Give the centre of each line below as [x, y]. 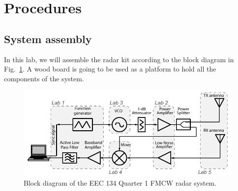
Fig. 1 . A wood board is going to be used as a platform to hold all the [110, 69]
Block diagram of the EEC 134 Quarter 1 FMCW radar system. [120, 182]
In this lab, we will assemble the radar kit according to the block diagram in [119, 59]
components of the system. [44, 78]
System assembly [48, 38]
